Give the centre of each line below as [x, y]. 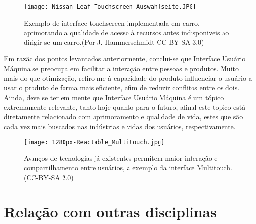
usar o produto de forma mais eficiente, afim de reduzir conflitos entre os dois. [122, 88]
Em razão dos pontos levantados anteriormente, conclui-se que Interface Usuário [125, 58]
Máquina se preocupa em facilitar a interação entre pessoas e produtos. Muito [121, 68]
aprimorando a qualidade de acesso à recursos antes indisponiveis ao [127, 32]
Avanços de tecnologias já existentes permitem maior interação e [121, 158]
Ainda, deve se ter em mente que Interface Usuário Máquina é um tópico [114, 97]
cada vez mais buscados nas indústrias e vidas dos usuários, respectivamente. [120, 126]
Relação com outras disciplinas [110, 211]
